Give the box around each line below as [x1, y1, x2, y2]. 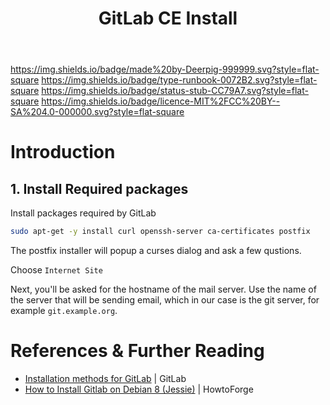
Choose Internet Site [10, 264, 103, 276]
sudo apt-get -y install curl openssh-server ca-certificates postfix [10, 227, 311, 237]
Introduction [10, 141, 116, 164]
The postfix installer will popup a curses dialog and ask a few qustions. [10, 245, 302, 257]
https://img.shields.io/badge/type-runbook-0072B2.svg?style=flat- [41, 74, 318, 86]
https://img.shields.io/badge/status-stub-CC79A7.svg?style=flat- [41, 85, 309, 97]
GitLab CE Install [98, 7, 238, 30]
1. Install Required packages [10, 180, 189, 197]
